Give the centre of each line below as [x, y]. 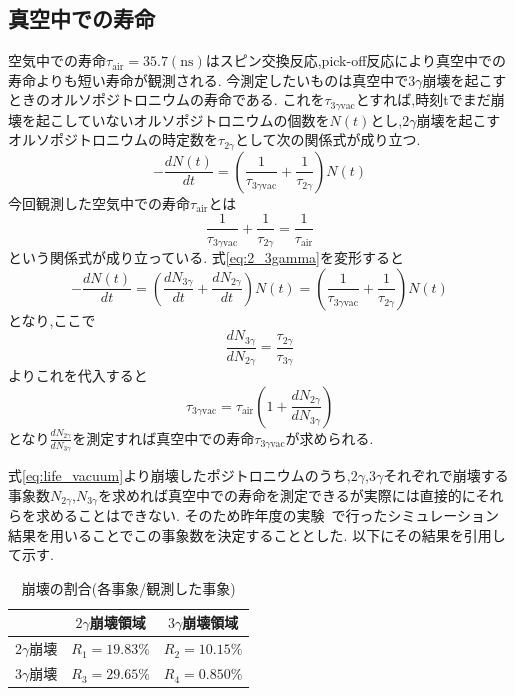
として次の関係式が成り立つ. [327, 139]
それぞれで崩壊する [446, 474]
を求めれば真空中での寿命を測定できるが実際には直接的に [286, 494]
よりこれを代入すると [78, 375]
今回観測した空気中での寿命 [99, 202]
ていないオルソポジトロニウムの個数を [203, 119]
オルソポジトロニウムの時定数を [113, 139]
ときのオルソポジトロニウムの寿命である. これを [166, 99]
